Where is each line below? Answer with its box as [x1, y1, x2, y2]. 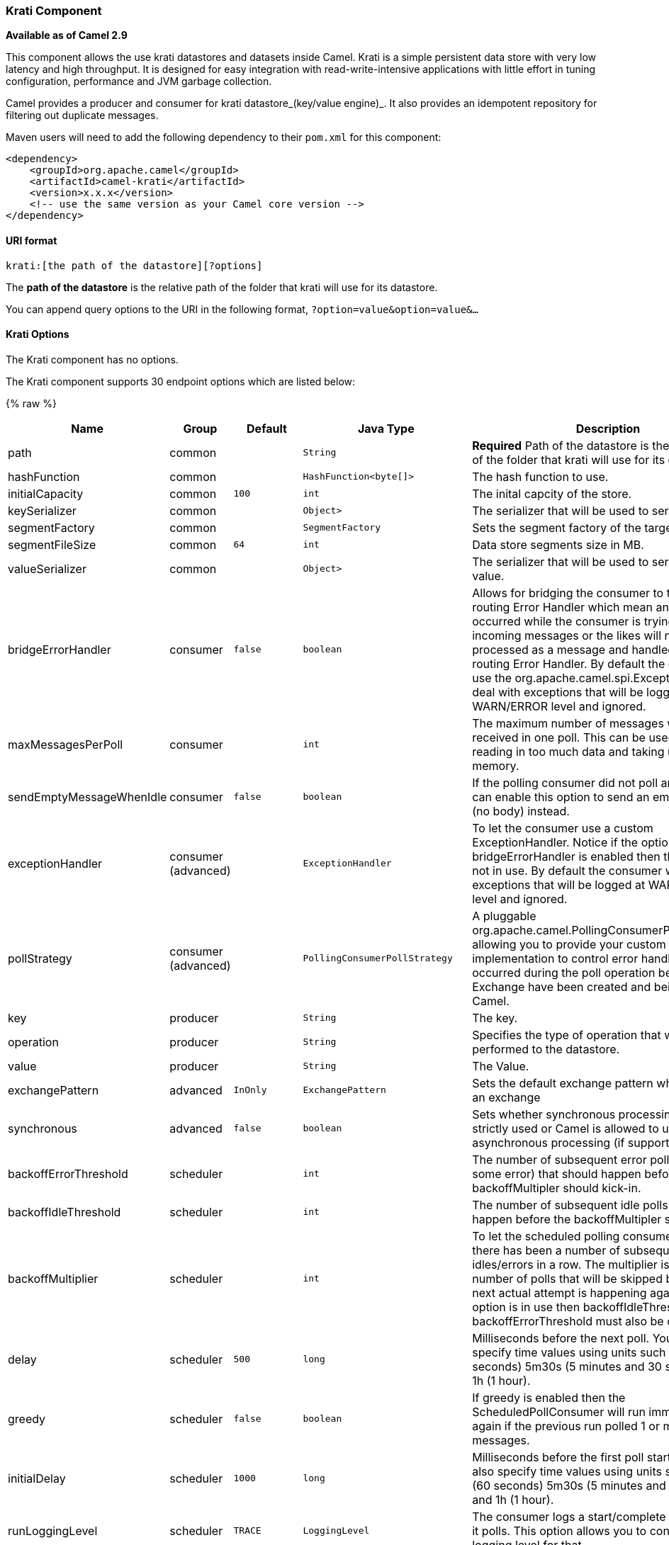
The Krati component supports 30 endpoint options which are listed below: [6, 375, 356, 387]
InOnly [233, 1085, 267, 1096]
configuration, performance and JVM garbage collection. [6, 75, 272, 88]
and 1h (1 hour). [472, 1492, 554, 1507]
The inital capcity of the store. [472, 486, 632, 501]
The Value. [472, 1058, 529, 1073]
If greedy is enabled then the [472, 1390, 626, 1405]
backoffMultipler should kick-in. [472, 1180, 641, 1195]
